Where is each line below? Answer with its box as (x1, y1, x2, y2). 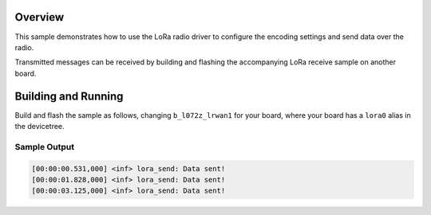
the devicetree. (14, 121, 65, 131)
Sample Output (14, 141, 75, 152)
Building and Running (14, 89, 124, 103)
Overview (14, 10, 65, 24)
